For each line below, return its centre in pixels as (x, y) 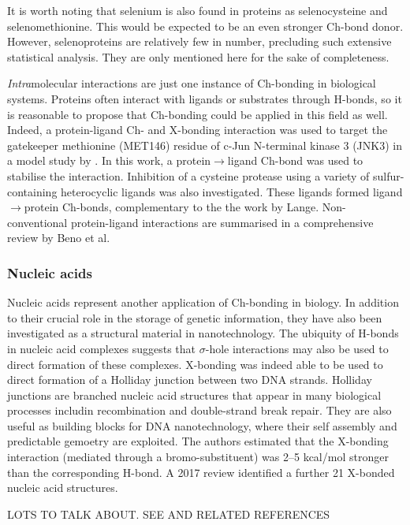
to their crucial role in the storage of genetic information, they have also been (195, 317)
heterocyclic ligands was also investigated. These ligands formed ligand (232, 191)
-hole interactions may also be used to (297, 348)
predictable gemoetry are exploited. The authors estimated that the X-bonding (198, 441)
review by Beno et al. (59, 238)
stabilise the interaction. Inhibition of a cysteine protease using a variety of (188, 175)
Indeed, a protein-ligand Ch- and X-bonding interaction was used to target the (198, 130)
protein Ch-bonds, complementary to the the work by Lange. (171, 207)
